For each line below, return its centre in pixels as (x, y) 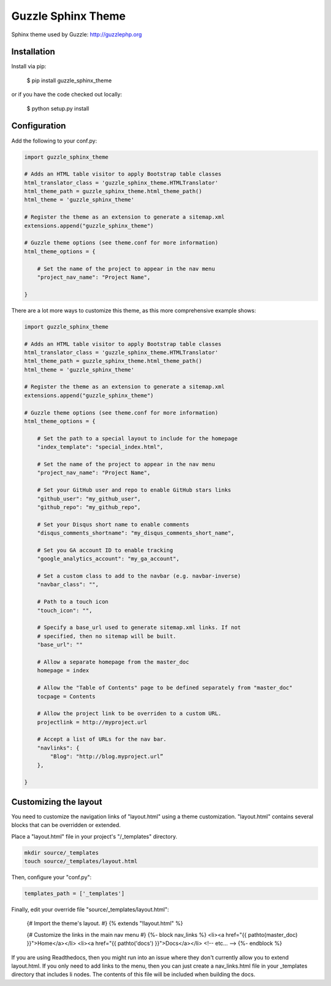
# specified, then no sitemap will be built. (107, 636)
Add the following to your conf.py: (54, 141)
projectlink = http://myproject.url (92, 722)
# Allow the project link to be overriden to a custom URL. (129, 714)
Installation (33, 52)
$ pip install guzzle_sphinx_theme (69, 80)
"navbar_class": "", (68, 585)
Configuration (39, 126)
